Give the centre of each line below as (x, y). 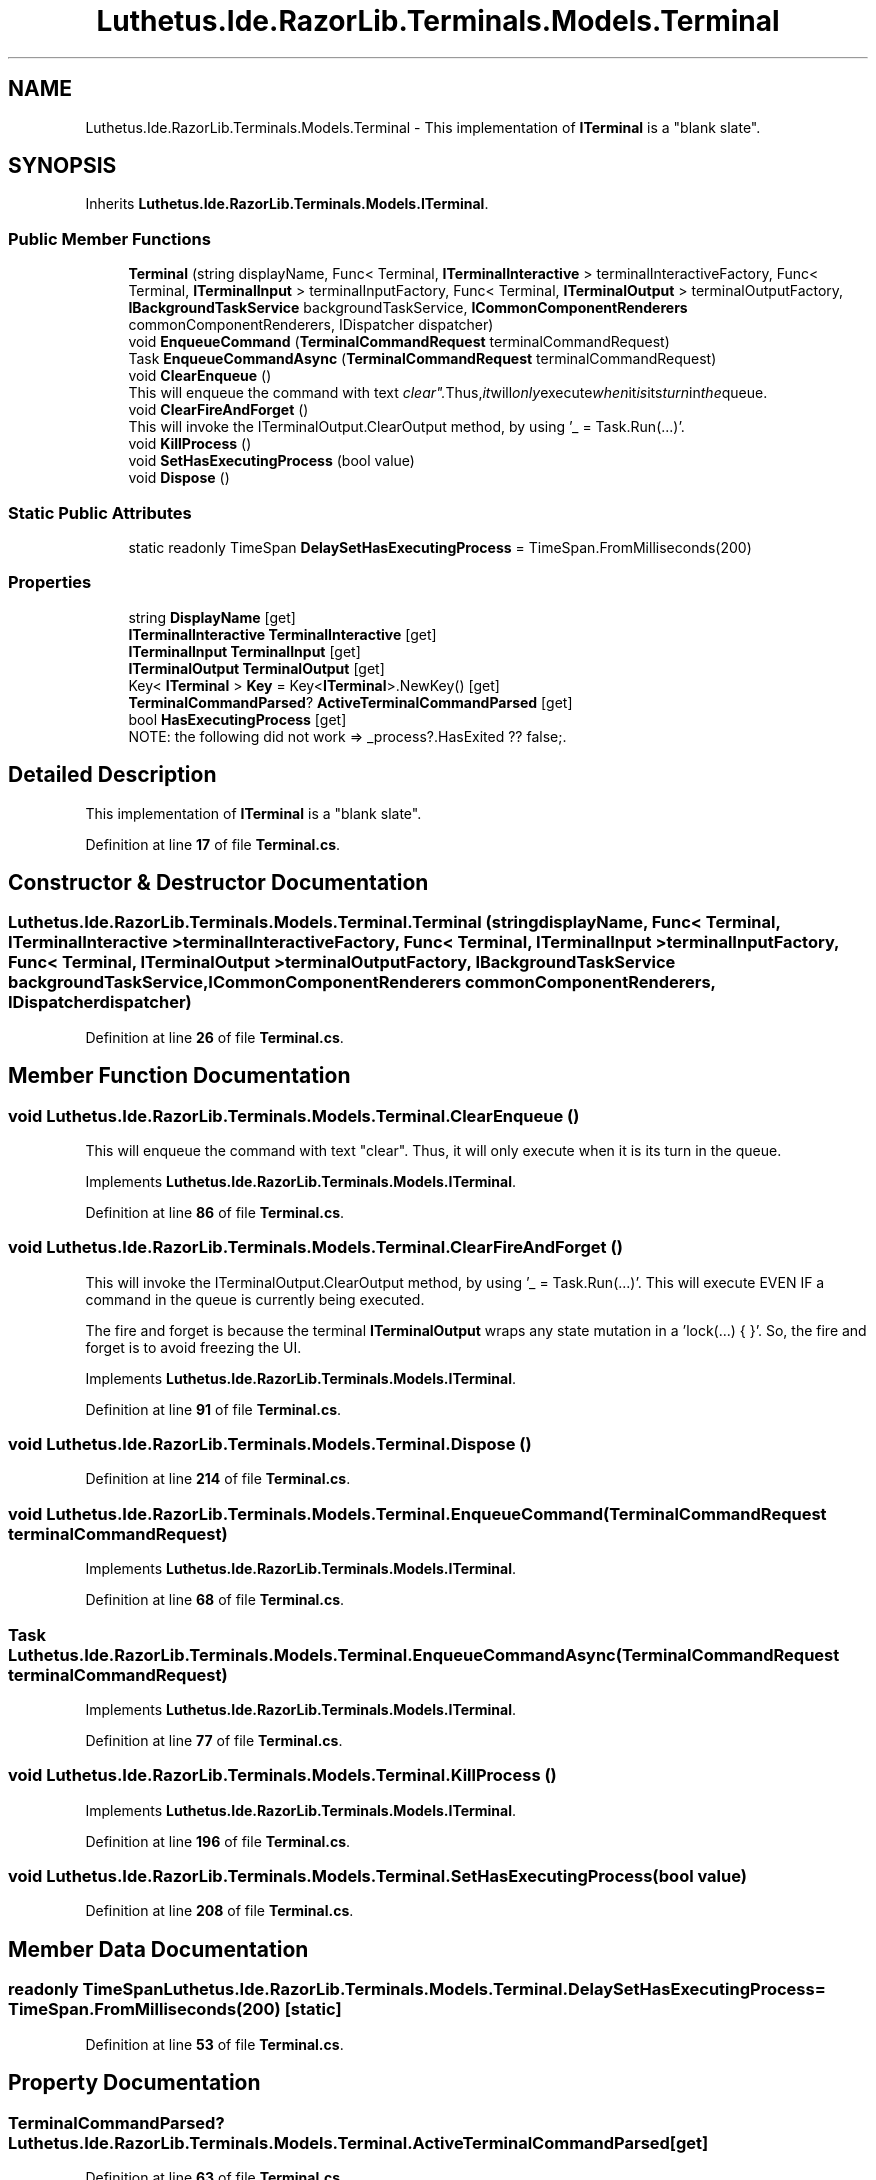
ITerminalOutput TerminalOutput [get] (256, 668)
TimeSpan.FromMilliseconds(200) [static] (175, 2009)
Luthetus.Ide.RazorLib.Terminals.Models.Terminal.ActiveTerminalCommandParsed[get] (358, 2142)
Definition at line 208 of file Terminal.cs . (219, 1911)
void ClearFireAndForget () (218, 410)
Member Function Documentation (179, 1076)
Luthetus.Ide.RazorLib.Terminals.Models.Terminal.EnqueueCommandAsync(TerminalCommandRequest (424, 1654)
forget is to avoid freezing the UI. (193, 1347)
